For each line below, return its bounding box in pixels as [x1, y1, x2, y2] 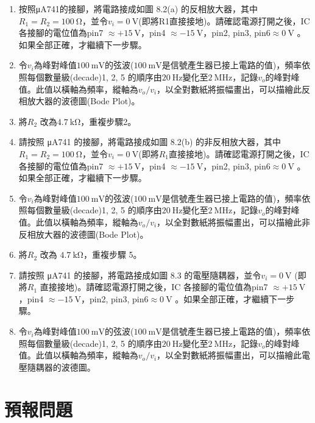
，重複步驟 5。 [83, 248, 142, 261]
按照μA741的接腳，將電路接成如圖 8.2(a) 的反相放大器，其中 [18, 2, 258, 15]
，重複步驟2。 [80, 115, 136, 127]
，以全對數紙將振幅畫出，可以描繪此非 [157, 215, 311, 228]
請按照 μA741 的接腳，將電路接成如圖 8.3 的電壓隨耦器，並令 [18, 268, 261, 281]
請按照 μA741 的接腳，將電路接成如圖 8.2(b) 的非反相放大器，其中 [18, 135, 281, 148]
